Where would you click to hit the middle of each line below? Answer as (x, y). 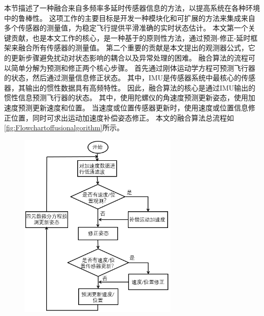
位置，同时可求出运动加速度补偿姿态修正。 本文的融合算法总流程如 (122, 117)
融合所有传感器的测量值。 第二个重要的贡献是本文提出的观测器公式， (133, 48)
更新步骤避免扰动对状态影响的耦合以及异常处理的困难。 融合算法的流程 (129, 57)
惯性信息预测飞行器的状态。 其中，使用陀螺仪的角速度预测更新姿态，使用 (126, 97)
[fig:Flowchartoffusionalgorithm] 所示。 (64, 127)
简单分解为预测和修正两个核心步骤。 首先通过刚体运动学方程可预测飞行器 (133, 67)
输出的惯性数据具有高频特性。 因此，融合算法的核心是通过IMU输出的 (140, 87)
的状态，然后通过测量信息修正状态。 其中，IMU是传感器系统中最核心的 (123, 78)
